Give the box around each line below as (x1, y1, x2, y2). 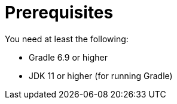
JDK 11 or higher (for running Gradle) (29, 70, 173, 81)
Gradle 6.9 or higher (29, 52, 108, 62)
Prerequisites (5, 2, 114, 23)
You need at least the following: (5, 33, 129, 44)
